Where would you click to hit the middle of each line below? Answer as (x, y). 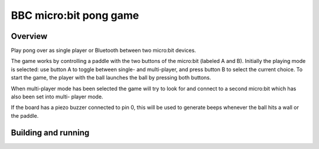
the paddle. (25, 115)
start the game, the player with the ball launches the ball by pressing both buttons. (111, 78)
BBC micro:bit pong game (75, 15)
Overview (29, 36)
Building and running (50, 133)
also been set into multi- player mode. (57, 97)
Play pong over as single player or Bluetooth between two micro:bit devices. (103, 51)
